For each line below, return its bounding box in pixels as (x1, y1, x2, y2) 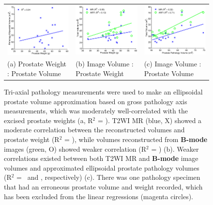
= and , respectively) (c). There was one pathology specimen (16, 172, 200, 182)
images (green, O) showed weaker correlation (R (4, 143, 147, 154)
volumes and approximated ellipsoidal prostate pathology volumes (4, 162, 199, 173)
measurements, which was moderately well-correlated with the (4, 106, 188, 116)
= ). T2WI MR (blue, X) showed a (97, 115, 202, 125)
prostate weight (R (4, 134, 60, 144)
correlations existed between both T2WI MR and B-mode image (4, 153, 198, 163)
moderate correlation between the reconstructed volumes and (4, 125, 185, 135)
